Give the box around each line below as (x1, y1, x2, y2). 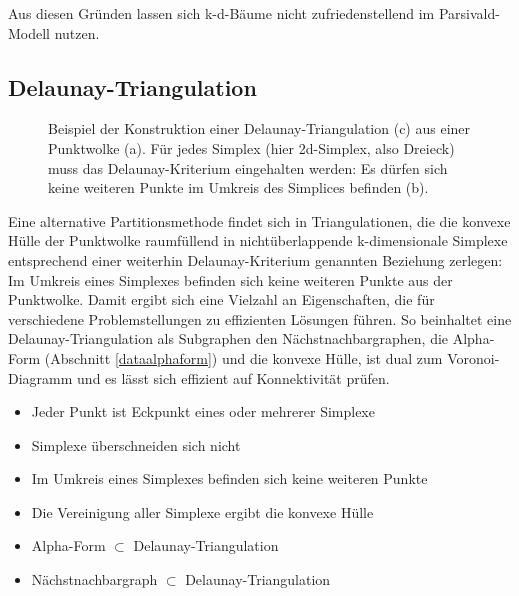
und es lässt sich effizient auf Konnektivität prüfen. (77, 367, 390, 388)
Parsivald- (438, 3, 500, 23)
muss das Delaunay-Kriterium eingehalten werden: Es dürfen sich (48, 157, 448, 178)
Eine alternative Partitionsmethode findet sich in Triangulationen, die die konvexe (8, 210, 511, 231)
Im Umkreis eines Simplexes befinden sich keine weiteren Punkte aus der (8, 269, 453, 290)
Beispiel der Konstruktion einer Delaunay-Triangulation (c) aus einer (48, 118, 471, 139)
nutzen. (54, 22, 100, 43)
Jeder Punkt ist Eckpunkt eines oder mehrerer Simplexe (31, 401, 375, 422)
